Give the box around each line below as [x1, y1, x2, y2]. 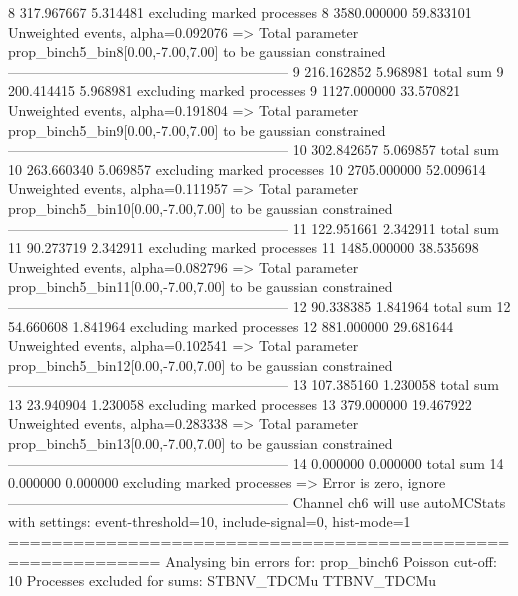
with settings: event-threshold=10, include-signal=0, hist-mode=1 [8, 511, 411, 532]
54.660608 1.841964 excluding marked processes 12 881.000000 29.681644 [8, 315, 454, 336]
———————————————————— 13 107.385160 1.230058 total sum [8, 374, 499, 395]
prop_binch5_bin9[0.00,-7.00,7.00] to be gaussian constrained [8, 119, 386, 140]
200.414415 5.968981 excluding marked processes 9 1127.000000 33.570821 [8, 80, 461, 101]
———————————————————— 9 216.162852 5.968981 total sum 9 [8, 60, 504, 81]
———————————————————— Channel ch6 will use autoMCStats [8, 491, 506, 512]
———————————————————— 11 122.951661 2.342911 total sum [8, 217, 499, 238]
